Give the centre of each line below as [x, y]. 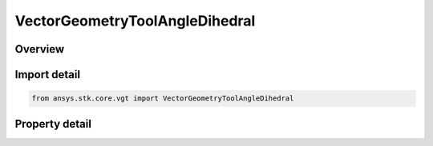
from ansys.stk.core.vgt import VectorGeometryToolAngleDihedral [163, 99]
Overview [40, 49]
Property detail [53, 124]
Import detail [47, 75]
